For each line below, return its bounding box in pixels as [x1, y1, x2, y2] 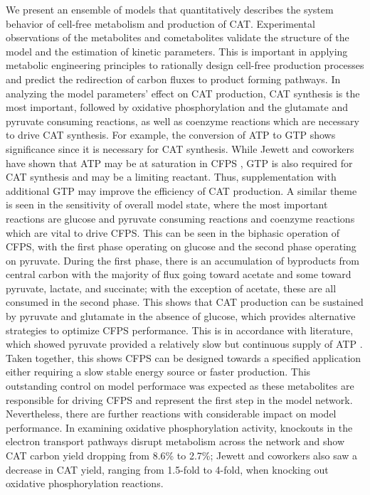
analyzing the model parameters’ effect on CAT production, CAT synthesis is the [6, 85, 360, 100]
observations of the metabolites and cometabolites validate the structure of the [6, 30, 349, 45]
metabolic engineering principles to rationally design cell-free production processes [6, 58, 364, 73]
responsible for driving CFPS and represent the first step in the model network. [6, 392, 353, 407]
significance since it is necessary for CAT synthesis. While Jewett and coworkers [6, 141, 354, 156]
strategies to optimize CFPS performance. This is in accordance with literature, [6, 322, 354, 337]
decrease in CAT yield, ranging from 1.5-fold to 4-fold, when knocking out [6, 462, 329, 477]
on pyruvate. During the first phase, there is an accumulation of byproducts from [6, 252, 359, 267]
